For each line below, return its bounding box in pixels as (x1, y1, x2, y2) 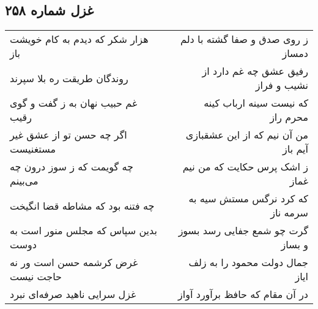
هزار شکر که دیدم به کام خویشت (10, 32, 149, 47)
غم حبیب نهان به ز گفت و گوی (10, 96, 138, 110)
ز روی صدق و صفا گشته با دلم (180, 32, 308, 47)
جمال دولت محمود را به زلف (188, 255, 308, 270)
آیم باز (283, 142, 308, 156)
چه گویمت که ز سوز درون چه (10, 159, 133, 174)
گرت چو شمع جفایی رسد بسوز (178, 223, 308, 238)
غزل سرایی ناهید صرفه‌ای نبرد (10, 287, 136, 302)
